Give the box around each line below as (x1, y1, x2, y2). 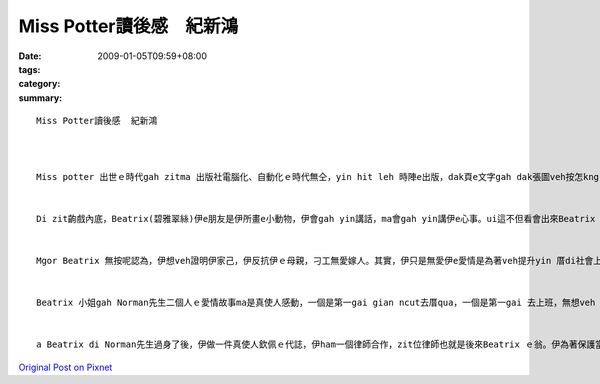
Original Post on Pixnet (18, 361, 113, 373)
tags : (18, 63, 41, 75)
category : (18, 78, 61, 90)
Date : (18, 50, 42, 62)
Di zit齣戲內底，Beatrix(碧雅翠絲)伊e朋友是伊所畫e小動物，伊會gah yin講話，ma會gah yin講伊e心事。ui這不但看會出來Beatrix (36, 213, 596, 224)
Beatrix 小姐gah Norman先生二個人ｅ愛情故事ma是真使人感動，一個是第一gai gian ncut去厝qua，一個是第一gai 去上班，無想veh (36, 297, 596, 309)
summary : (18, 91, 63, 104)
